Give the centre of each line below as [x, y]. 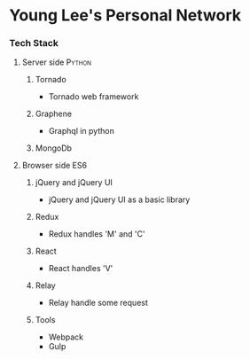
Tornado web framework [94, 97]
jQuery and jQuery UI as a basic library [119, 199]
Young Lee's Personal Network [125, 16]
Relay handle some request [98, 303]
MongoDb [54, 148]
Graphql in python [82, 131]
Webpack [66, 337]
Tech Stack [34, 43]
